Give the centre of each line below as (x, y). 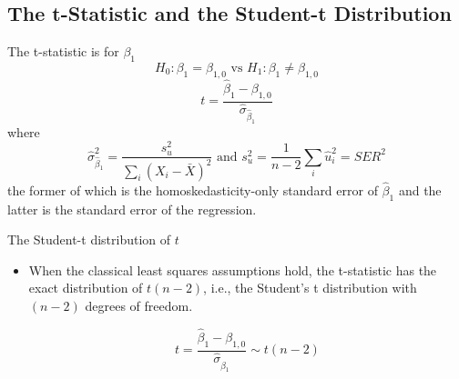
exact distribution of (86, 288)
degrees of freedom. (139, 306)
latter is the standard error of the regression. (132, 209)
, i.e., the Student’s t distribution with (310, 288)
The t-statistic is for (63, 51)
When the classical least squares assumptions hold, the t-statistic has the (233, 269)
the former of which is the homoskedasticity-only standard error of (193, 189)
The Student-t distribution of (89, 239)
